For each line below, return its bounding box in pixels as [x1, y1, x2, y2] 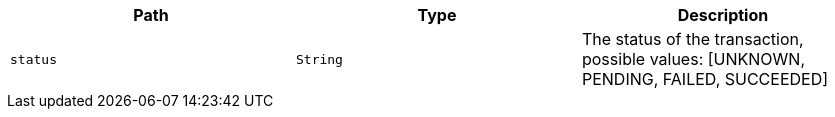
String [295, 51, 343, 67]
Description [677, 5, 769, 25]
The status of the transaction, [581, 29, 804, 49]
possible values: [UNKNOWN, [581, 49, 806, 69]
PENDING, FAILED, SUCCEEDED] [581, 69, 829, 89]
